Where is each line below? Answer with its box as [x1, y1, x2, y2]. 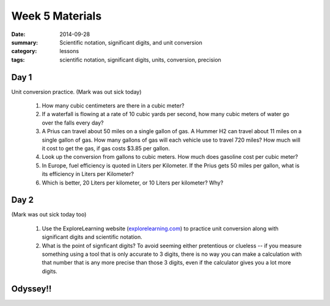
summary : [11, 38, 38, 46]
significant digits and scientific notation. [42, 233, 143, 241]
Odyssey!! [11, 283, 52, 294]
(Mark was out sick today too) [11, 211, 87, 218]
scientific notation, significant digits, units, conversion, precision [59, 56, 221, 64]
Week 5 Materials [11, 9, 102, 23]
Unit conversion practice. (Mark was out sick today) [11, 88, 142, 95]
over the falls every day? [42, 119, 104, 126]
